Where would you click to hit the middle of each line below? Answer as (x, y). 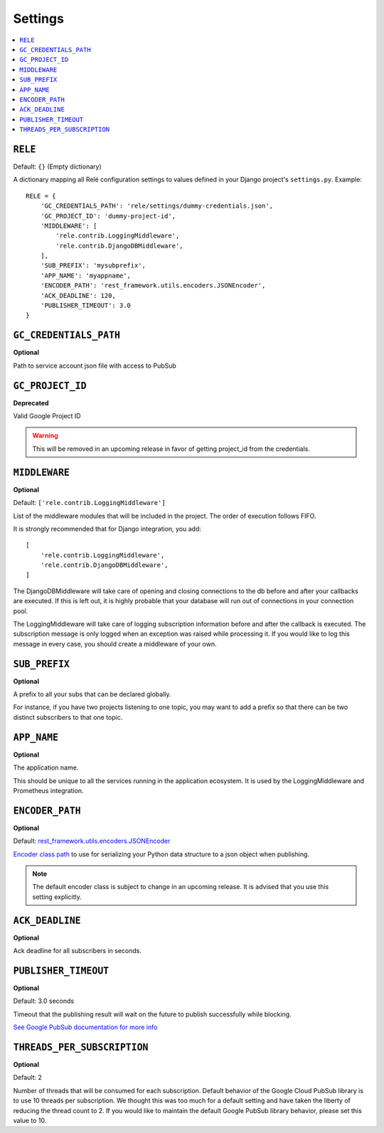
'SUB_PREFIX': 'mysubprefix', (93, 266)
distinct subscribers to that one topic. (68, 717)
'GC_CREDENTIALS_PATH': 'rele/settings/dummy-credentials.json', (157, 206)
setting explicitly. (57, 897)
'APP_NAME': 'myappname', (86, 275)
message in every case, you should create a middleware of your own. (115, 644)
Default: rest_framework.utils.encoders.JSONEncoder (92, 841)
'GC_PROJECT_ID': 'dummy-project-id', (108, 216)
